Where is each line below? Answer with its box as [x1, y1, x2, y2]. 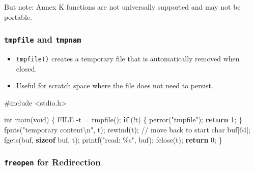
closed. [16, 63, 37, 74]
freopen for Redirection [4, 156, 101, 168]
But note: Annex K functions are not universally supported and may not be [4, 2, 241, 12]
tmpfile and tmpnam [4, 33, 81, 46]
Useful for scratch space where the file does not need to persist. [16, 80, 213, 91]
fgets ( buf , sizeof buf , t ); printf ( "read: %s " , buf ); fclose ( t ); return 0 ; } [4, 134, 222, 145]
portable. [4, 11, 32, 22]
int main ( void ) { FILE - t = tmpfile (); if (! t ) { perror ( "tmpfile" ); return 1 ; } [4, 114, 242, 125]
